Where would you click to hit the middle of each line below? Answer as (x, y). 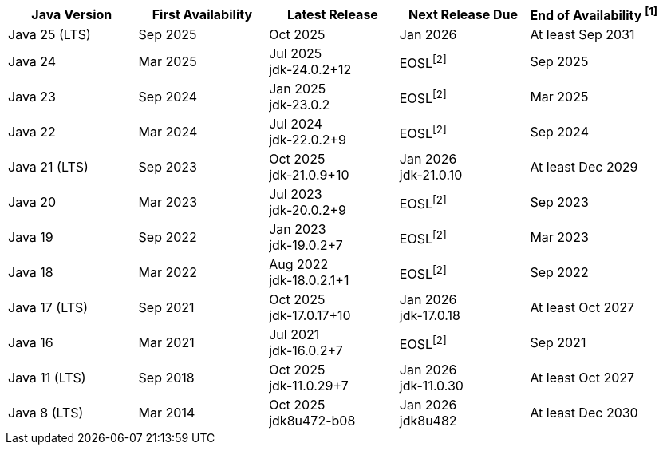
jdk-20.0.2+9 (308, 210)
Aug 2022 (299, 265)
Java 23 (32, 97)
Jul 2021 (294, 335)
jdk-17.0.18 (430, 316)
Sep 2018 (166, 378)
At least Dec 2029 (584, 167)
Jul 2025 (296, 54)
